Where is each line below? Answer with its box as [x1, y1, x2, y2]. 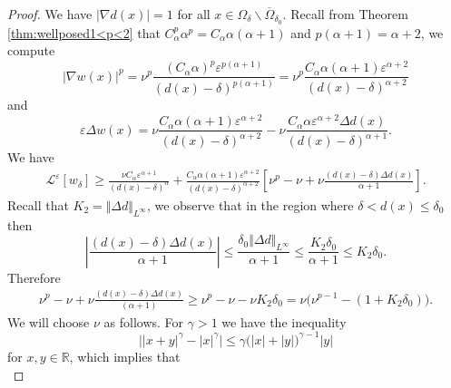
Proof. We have [7, 5, 93, 23]
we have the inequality [221, 312, 347, 331]
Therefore [7, 267, 61, 286]
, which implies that [69, 346, 181, 365]
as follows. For [103, 312, 184, 331]
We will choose [7, 312, 90, 331]
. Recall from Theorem [282, 5, 408, 23]
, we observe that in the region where [146, 195, 354, 214]
